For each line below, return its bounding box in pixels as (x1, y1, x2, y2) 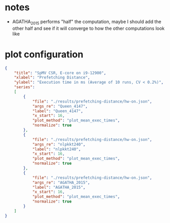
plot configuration (5, 48, 84, 60)
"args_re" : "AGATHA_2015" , (32, 180, 90, 185)
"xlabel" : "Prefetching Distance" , (14, 75, 90, 80)
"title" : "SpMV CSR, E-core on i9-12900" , (14, 70, 106, 75)
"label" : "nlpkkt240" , (32, 147, 81, 152)
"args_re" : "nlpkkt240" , (32, 141, 86, 147)
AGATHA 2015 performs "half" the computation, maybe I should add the (12, 18, 161, 26)
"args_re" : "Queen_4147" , (32, 104, 88, 109)
